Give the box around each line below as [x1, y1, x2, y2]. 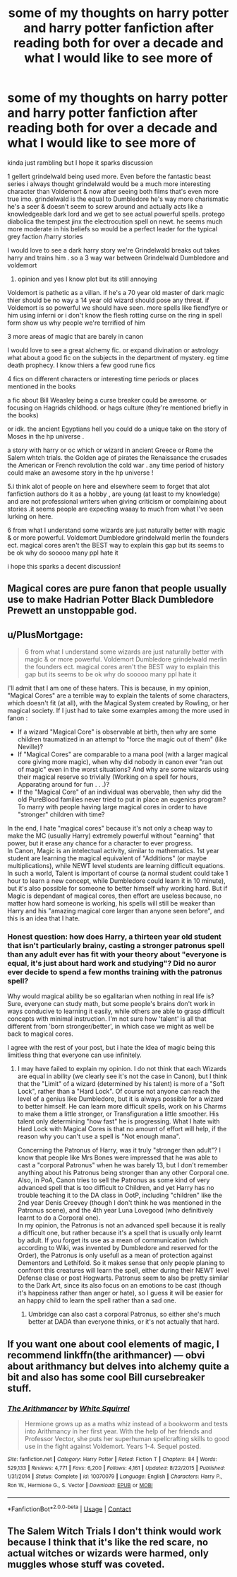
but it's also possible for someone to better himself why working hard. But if [7, 884, 228, 893]
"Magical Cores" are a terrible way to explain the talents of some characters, [7, 691, 230, 700]
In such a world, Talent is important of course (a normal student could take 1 [7, 869, 229, 878]
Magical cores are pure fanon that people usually [7, 582, 227, 595]
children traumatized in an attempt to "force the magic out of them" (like [17, 735, 227, 744]
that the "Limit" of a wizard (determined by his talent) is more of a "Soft [17, 1080, 225, 1088]
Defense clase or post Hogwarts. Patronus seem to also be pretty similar [17, 1273, 229, 1282]
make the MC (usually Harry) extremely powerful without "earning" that [7, 831, 215, 840]
